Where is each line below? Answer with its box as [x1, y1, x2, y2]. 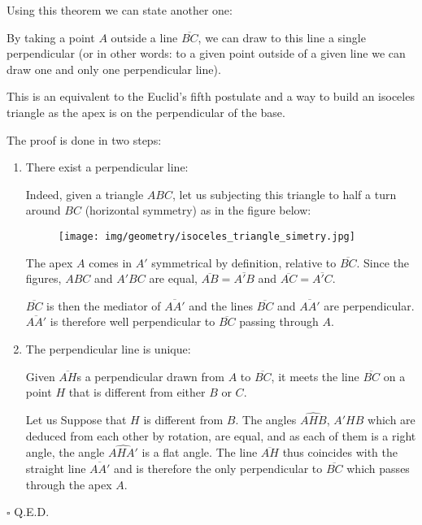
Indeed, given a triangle [25, 185, 144, 202]
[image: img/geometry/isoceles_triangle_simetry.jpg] [58, 230, 355, 242]
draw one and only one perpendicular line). [7, 60, 221, 77]
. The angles [235, 410, 297, 427]
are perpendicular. [324, 297, 415, 314]
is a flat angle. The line [141, 444, 258, 461]
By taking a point [7, 28, 95, 46]
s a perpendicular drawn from [76, 367, 224, 384]
